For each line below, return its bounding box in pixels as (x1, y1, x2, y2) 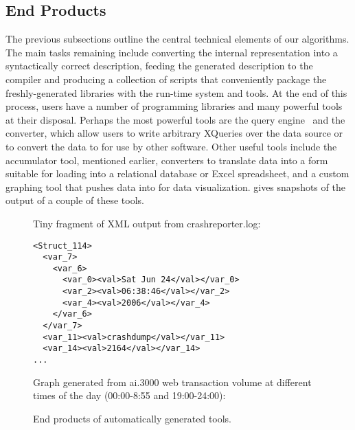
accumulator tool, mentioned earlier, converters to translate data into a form (5, 152, 328, 167)
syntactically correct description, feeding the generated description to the (5, 58, 313, 73)
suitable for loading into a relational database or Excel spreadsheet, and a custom (5, 166, 350, 181)
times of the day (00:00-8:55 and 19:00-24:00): (33, 388, 226, 403)
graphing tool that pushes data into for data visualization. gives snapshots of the (5, 179, 345, 194)
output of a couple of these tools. (5, 193, 144, 207)
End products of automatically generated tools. (33, 411, 232, 425)
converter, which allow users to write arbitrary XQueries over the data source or (5, 126, 343, 140)
